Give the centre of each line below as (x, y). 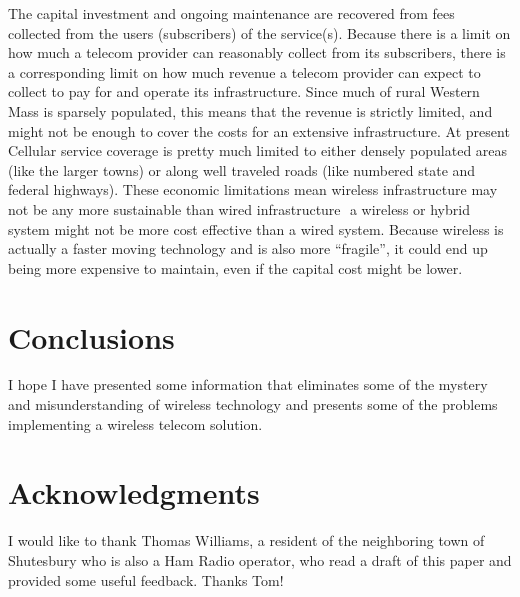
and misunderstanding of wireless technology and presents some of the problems (253, 404)
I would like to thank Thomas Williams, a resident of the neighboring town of (246, 540)
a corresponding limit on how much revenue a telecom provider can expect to (244, 71)
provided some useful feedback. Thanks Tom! (146, 579)
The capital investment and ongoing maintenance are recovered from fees (231, 13)
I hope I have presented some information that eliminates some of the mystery (248, 384)
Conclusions (91, 336)
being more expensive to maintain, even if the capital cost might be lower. (235, 267)
